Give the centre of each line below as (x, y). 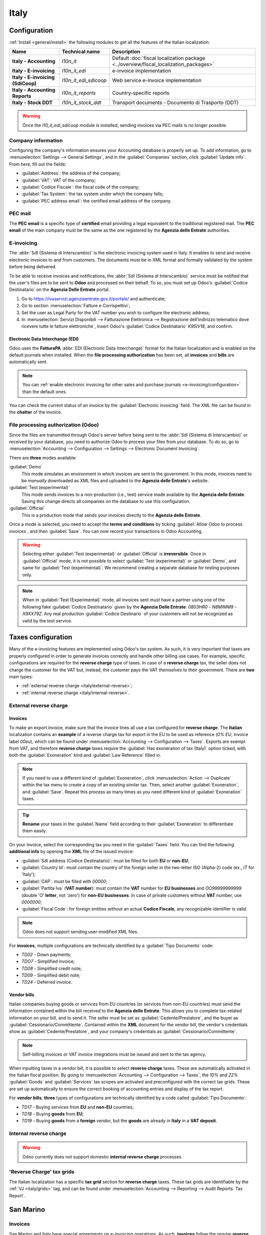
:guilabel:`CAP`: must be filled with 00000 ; (65, 881)
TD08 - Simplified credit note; (52, 968)
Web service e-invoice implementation (157, 81)
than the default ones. (45, 391)
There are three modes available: (43, 457)
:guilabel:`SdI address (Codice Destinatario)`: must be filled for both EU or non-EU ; (105, 861)
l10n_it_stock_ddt (82, 103)
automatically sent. (28, 362)
